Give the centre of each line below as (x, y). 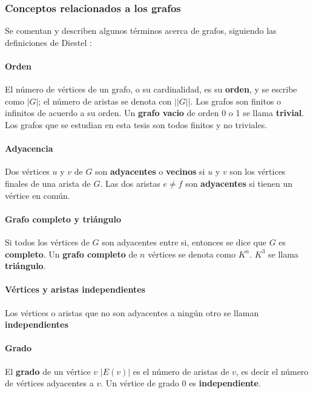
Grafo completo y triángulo (63, 219)
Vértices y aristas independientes (75, 289)
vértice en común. (38, 195)
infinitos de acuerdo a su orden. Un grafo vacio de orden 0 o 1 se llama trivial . (155, 113)
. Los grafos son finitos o (236, 101)
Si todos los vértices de (47, 242)
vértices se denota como (192, 254)
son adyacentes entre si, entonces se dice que (184, 242)
